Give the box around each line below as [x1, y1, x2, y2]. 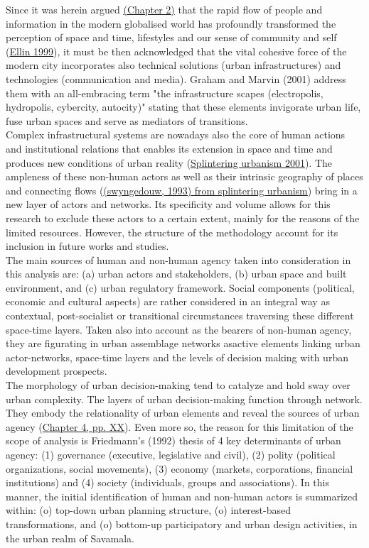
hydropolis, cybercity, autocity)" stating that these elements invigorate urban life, [6, 99, 361, 114]
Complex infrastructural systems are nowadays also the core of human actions [6, 127, 346, 142]
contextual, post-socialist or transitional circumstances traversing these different [6, 308, 354, 323]
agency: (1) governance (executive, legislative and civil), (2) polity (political [6, 447, 336, 461]
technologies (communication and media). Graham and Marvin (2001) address [6, 71, 346, 86]
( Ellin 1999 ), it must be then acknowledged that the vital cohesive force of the [6, 43, 347, 58]
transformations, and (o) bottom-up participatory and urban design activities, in [6, 516, 358, 531]
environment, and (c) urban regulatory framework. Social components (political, [6, 280, 355, 295]
